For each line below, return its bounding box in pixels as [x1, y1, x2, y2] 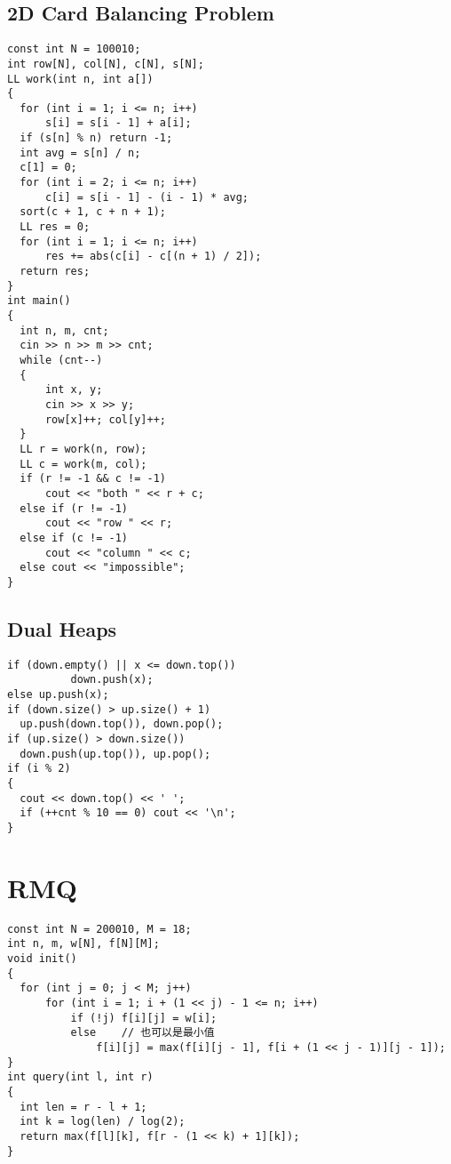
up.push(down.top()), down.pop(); [20, 718, 224, 731]
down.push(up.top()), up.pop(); [20, 747, 211, 760]
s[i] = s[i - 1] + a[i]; [44, 116, 192, 130]
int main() [7, 294, 71, 308]
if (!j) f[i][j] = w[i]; [70, 1011, 218, 1024]
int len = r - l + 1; [20, 1100, 147, 1113]
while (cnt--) [20, 353, 103, 366]
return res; [20, 265, 91, 278]
